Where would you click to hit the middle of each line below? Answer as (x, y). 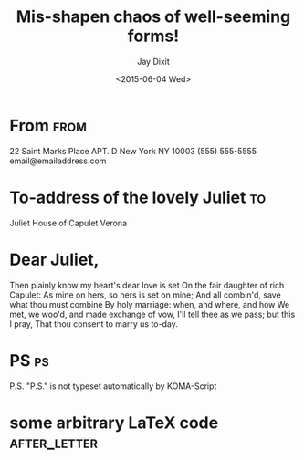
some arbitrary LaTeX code (114, 423)
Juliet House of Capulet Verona (68, 223)
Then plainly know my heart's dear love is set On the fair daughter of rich (147, 285)
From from (48, 125)
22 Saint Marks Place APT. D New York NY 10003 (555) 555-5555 (133, 151)
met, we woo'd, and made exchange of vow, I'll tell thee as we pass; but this (152, 314)
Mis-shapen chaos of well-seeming (153, 17)
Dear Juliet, (54, 260)
